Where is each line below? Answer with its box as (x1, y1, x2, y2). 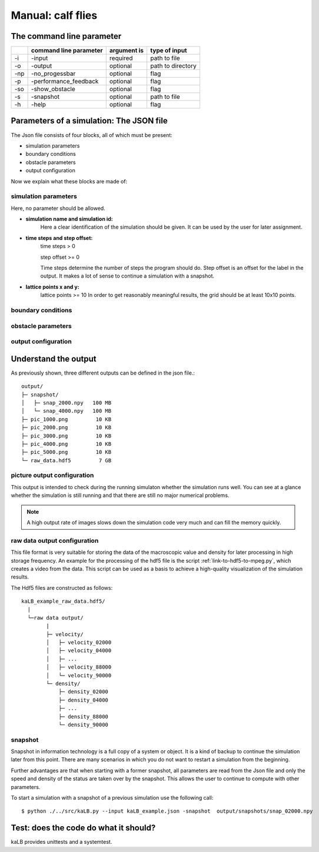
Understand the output (11, 353, 97, 364)
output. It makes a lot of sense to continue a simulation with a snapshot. (40, 272, 215, 279)
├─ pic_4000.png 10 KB (21, 440, 112, 447)
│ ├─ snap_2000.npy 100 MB (21, 399, 112, 406)
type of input (150, 46, 188, 55)
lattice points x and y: (25, 283, 79, 290)
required (109, 54, 133, 62)
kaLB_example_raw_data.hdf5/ (21, 598, 105, 605)
